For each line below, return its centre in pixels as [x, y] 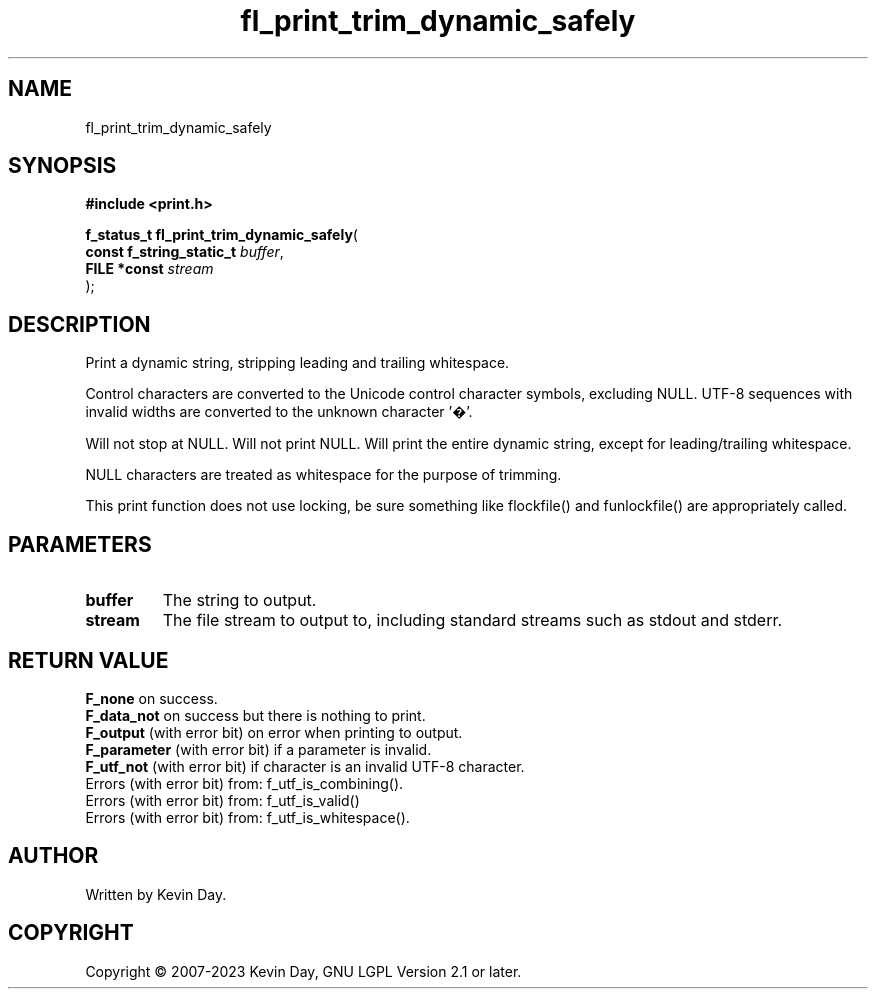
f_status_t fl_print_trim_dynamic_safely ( [221, 235]
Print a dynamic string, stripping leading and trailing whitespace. [297, 363]
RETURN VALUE [88, 660]
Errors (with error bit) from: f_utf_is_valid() [222, 800]
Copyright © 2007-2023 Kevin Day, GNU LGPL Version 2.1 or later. [303, 971]
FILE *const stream [149, 269]
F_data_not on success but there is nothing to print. [255, 715]
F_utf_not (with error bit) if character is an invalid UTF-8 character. [305, 766]
